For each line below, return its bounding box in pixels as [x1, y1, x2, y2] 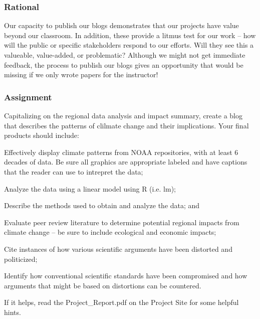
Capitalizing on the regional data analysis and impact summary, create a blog [4, 110, 242, 120]
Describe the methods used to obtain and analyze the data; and [4, 200, 200, 211]
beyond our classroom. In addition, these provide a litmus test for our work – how [4, 30, 256, 40]
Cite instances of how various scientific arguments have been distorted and [4, 243, 232, 254]
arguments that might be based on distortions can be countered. [4, 280, 201, 290]
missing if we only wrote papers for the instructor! [4, 69, 158, 80]
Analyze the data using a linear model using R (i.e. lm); [4, 183, 176, 194]
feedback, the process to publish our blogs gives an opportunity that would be [4, 59, 243, 70]
